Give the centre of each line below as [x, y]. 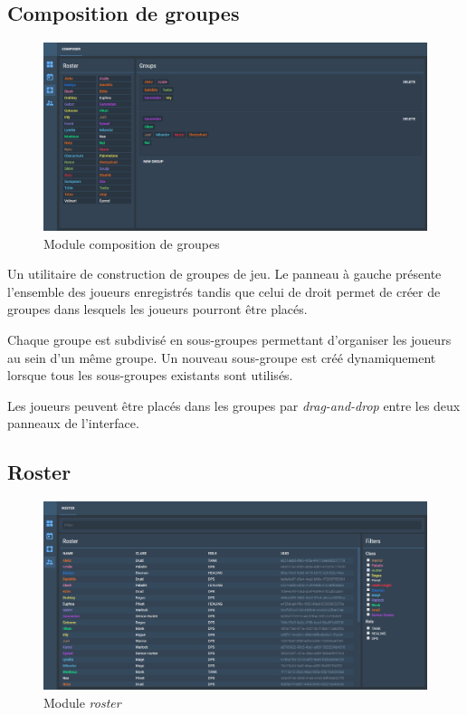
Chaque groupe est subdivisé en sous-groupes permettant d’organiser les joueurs [229, 340]
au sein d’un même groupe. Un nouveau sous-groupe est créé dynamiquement [222, 357]
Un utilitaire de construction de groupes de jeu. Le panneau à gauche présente [224, 274]
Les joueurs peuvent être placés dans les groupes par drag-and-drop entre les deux [234, 405]
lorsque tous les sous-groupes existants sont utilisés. [150, 375]
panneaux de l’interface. [73, 423]
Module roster [82, 703]
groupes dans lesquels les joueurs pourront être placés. [157, 309]
